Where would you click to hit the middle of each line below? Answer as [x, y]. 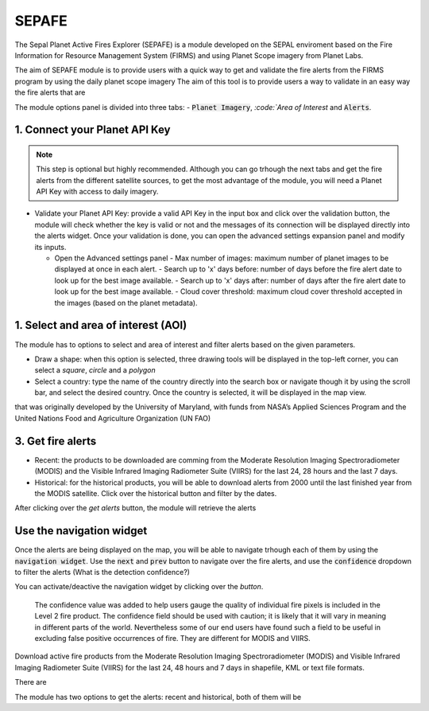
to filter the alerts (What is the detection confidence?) [102, 572]
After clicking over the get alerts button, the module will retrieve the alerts [135, 508]
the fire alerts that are [50, 92]
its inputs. [50, 247]
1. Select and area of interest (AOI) [101, 325]
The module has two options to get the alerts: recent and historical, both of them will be [158, 697]
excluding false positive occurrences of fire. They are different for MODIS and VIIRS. [172, 638]
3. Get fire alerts [56, 441]
